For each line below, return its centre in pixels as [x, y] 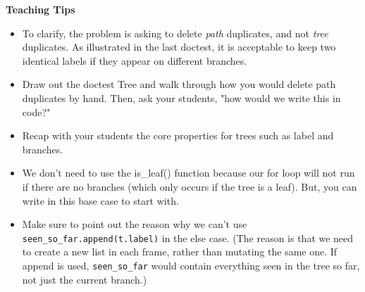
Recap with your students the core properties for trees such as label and [178, 135]
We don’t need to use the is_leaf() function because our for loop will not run [188, 173]
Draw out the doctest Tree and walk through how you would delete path [179, 84]
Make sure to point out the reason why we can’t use [135, 224]
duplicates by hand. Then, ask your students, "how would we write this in [181, 97]
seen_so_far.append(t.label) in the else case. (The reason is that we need [188, 237]
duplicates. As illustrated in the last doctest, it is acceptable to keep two [179, 47]
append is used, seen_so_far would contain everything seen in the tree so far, [191, 265]
